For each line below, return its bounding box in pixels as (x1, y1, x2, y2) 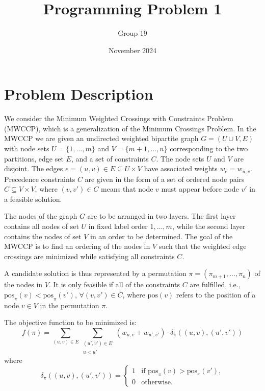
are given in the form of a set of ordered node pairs (85, 173, 245, 184)
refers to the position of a (176, 289, 256, 300)
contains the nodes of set (4, 231, 82, 241)
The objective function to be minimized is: (4, 317, 137, 328)
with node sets (4, 143, 49, 154)
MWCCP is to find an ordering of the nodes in (4, 241, 150, 251)
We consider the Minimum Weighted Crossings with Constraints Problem (4, 113, 233, 124)
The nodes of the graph (4, 211, 77, 221)
